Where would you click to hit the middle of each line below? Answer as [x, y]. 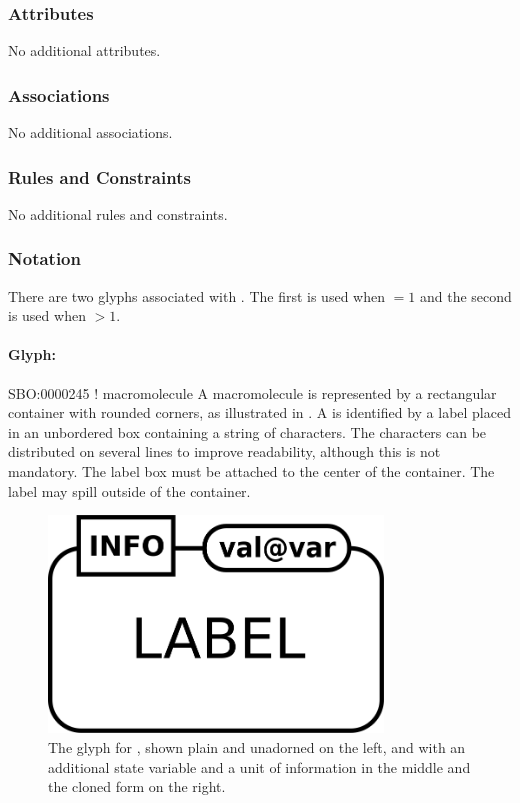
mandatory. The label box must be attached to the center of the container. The [251, 471]
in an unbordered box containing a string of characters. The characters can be [247, 431]
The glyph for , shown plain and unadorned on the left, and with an [257, 747]
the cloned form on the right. [137, 786]
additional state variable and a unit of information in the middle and [259, 766]
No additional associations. [90, 132]
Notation [44, 258]
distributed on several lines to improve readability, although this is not [224, 451]
